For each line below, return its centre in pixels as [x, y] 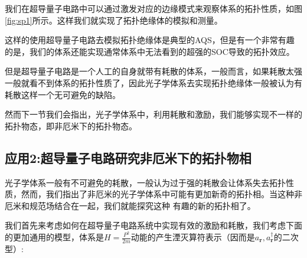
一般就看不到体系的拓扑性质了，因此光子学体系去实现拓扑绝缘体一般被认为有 [153, 82]
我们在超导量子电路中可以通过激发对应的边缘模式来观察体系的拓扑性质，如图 [153, 8]
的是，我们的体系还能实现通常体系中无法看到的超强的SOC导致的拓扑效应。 [150, 51]
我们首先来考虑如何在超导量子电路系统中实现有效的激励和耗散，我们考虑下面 [153, 225]
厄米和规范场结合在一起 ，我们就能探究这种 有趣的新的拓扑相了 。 [130, 205]
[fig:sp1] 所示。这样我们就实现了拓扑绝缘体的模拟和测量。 [114, 20]
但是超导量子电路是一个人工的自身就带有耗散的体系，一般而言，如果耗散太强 [153, 71]
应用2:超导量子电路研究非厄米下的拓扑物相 [128, 157]
